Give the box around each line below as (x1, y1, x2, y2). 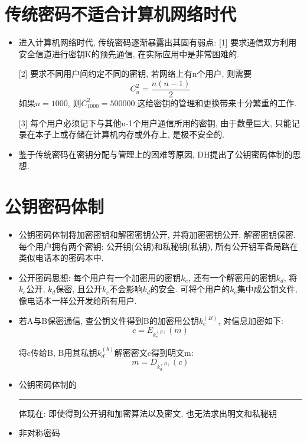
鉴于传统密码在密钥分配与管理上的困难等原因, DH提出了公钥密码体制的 (18, 148, 293, 160)
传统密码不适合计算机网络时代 (5, 2, 237, 26)
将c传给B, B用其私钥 (18, 346, 97, 358)
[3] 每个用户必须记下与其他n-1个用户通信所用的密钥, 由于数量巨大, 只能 (18, 116, 292, 129)
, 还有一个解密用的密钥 (188, 271, 276, 283)
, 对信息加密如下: (218, 314, 283, 326)
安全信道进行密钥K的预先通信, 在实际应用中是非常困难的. (18, 47, 240, 60)
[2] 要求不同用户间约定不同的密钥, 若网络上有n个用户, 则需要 (18, 67, 252, 80)
